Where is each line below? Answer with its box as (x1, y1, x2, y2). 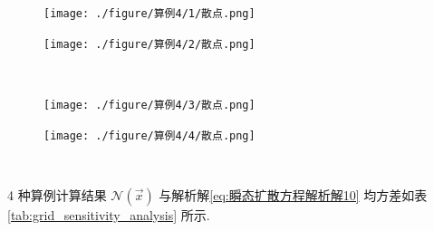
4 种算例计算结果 (7, 185, 107, 204)
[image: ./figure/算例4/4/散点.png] (43, 129, 256, 142)
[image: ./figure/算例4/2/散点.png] (43, 37, 256, 51)
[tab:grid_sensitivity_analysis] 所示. (7, 205, 210, 224)
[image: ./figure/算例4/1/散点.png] (43, 7, 256, 20)
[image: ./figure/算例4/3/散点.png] (43, 98, 256, 111)
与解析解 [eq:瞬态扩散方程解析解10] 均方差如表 (159, 185, 428, 204)
